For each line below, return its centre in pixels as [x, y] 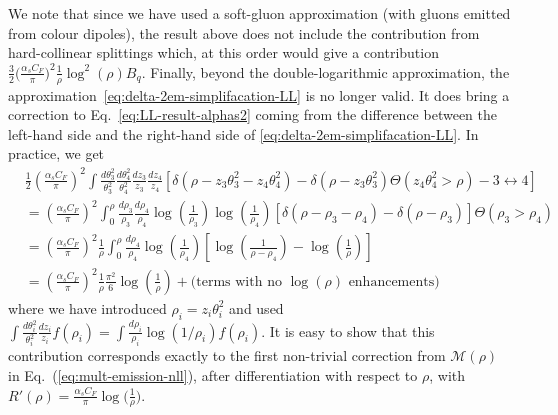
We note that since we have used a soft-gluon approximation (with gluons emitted [259, 13]
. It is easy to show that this [348, 330]
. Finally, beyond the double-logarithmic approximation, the [325, 71]
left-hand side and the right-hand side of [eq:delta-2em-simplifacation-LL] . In [243, 133]
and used [256, 307]
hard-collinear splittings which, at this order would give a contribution [223, 52]
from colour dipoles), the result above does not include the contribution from [244, 32]
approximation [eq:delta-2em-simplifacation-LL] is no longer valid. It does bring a [259, 94]
